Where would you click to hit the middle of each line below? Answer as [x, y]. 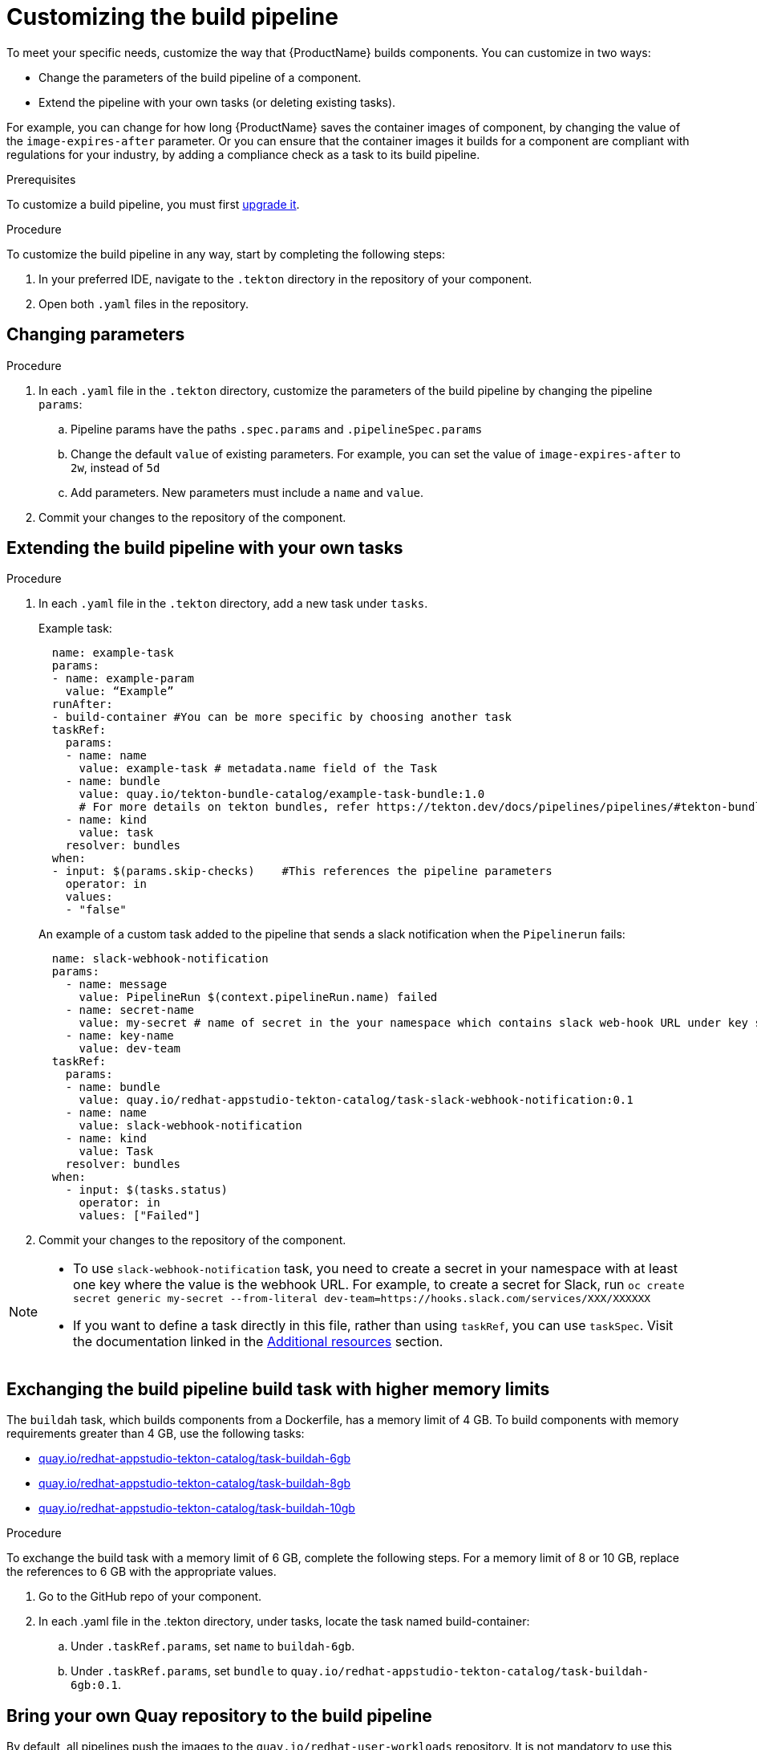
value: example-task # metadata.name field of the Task [258, 769]
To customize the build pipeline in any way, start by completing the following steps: [226, 254]
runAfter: [82, 704]
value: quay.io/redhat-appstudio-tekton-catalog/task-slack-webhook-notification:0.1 [356, 1100]
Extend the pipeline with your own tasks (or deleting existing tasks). [217, 102]
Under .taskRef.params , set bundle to [179, 1671]
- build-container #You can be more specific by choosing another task [282, 717]
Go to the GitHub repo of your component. [150, 1597]
